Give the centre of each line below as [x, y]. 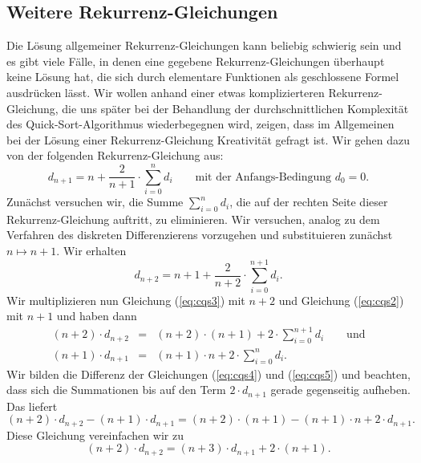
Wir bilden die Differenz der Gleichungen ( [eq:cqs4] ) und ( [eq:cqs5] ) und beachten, [208, 374]
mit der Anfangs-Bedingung [263, 177]
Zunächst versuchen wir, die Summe [95, 202]
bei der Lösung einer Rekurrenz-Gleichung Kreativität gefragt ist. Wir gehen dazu [208, 139]
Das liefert [32, 406]
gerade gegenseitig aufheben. [340, 390]
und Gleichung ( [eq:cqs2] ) [341, 300]
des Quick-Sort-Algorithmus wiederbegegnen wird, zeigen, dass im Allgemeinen [200, 124]
